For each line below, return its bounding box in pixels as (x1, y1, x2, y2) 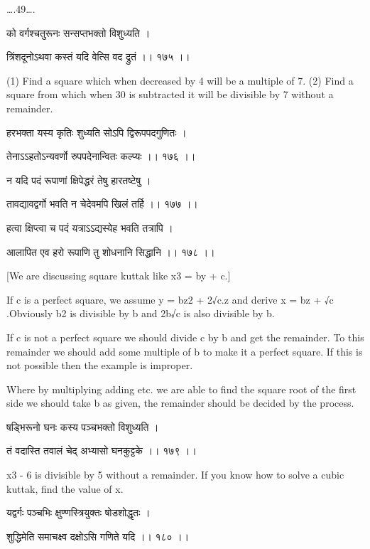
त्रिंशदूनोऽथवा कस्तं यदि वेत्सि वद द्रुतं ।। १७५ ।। (6, 49, 190, 64)
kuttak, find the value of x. (6, 481, 124, 496)
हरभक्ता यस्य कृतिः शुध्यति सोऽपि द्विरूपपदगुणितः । (6, 124, 187, 139)
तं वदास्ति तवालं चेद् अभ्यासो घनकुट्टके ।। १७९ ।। (6, 443, 197, 458)
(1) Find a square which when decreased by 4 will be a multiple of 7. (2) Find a (6, 73, 354, 87)
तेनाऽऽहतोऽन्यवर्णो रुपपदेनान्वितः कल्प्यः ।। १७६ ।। (6, 149, 196, 164)
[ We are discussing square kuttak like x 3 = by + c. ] (6, 268, 231, 283)
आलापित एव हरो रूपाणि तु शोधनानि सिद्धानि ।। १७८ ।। (6, 244, 215, 259)
